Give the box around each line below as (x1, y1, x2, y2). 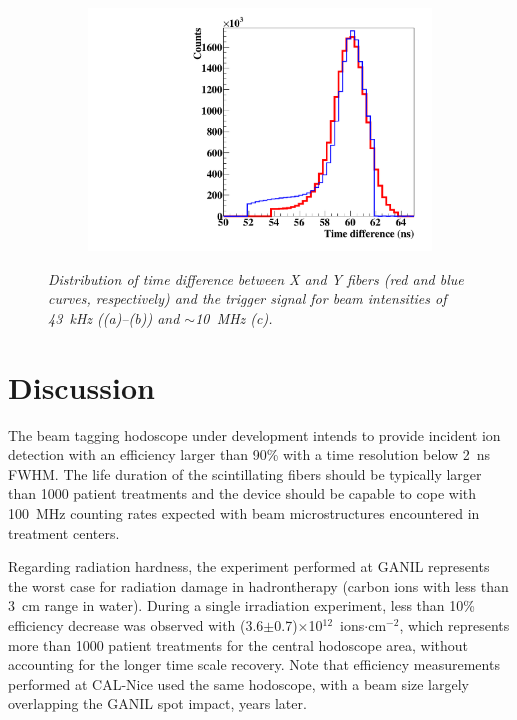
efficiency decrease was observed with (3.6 (8, 614, 264, 635)
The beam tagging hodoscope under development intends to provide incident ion (8, 424, 501, 445)
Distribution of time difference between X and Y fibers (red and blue (48, 268, 464, 289)
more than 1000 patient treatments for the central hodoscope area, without (8, 634, 469, 655)
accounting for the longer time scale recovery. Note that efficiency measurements (8, 654, 500, 675)
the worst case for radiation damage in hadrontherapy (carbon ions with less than (8, 575, 509, 596)
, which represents (399, 614, 510, 635)
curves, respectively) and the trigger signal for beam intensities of (48, 288, 447, 309)
